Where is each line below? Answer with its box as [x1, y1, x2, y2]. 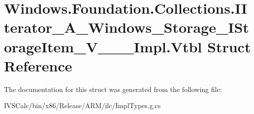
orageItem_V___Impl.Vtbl [4, 36, 202, 56]
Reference [4, 55, 72, 75]
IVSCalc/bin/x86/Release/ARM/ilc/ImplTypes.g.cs [4, 100, 161, 111]
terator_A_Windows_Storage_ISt [4, 17, 249, 37]
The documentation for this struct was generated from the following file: [4, 84, 222, 94]
